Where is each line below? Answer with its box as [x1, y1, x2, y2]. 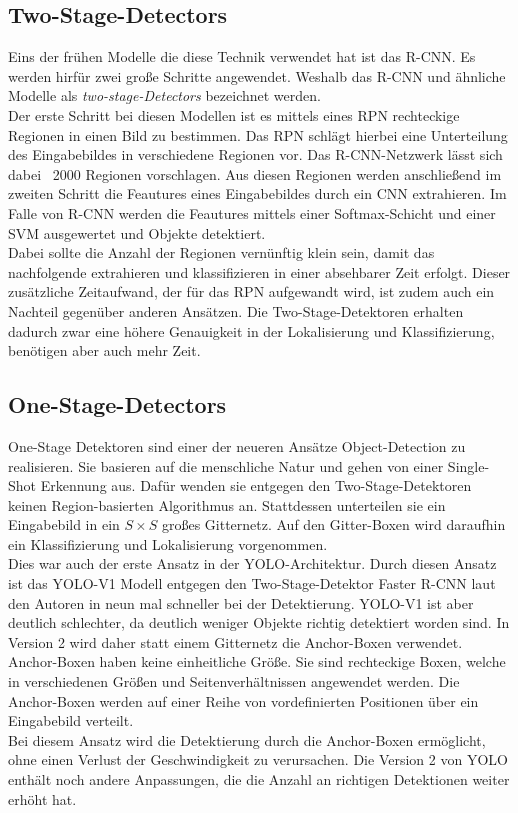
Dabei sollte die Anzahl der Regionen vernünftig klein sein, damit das [8, 242, 435, 263]
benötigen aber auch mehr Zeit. [8, 340, 201, 361]
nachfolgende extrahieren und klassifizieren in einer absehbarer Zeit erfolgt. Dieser [8, 261, 511, 282]
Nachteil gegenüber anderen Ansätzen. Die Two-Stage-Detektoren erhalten [8, 300, 464, 321]
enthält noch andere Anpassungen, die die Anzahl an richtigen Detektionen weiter [8, 769, 510, 789]
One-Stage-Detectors [8, 389, 227, 420]
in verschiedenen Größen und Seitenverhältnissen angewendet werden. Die [8, 671, 460, 692]
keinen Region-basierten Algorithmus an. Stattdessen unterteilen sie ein [8, 494, 446, 515]
